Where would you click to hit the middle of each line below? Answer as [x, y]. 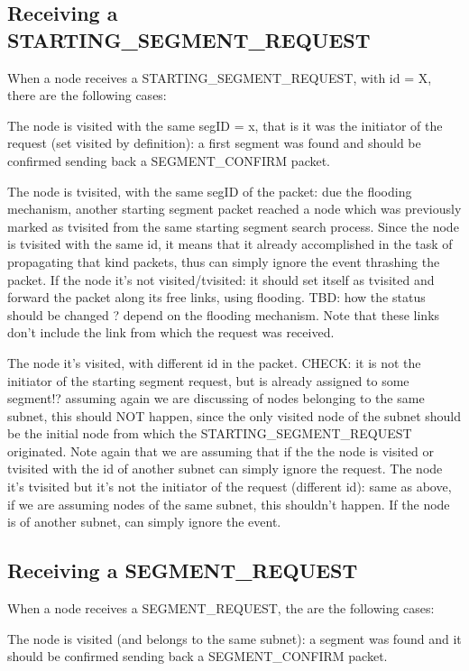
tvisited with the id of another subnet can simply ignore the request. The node [225, 469]
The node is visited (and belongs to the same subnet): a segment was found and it [234, 638]
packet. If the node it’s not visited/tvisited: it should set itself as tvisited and [221, 279]
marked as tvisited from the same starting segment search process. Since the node [233, 226]
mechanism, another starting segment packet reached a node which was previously [234, 209]
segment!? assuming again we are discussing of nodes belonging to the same [216, 398]
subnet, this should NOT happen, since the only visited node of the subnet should [234, 415]
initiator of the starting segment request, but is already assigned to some [208, 380]
